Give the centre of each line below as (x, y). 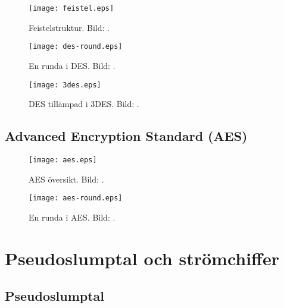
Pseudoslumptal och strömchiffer (142, 258)
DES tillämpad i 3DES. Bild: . (84, 104)
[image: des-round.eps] (76, 47)
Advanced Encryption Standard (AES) (126, 136)
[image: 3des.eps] (65, 85)
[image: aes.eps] (63, 160)
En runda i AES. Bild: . (72, 217)
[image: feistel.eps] (71, 8)
